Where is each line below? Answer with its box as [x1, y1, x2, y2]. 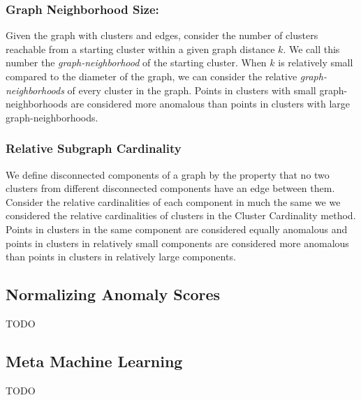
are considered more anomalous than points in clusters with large [71, 96, 351, 111]
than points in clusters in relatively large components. [6, 249, 236, 264]
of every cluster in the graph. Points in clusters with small [67, 82, 316, 97]
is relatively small [278, 55, 353, 70]
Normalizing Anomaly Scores [6, 283, 221, 305]
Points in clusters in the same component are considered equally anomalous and [6, 221, 348, 236]
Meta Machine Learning [6, 350, 183, 371]
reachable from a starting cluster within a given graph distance [6, 41, 275, 56]
